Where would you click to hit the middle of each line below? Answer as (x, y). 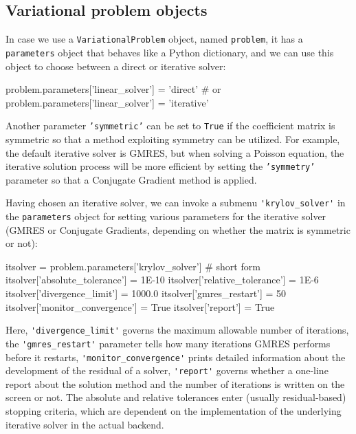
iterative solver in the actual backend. (85, 424)
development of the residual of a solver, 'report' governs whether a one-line (167, 370)
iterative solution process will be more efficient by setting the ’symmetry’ (160, 166)
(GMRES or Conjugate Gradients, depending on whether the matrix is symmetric (178, 229)
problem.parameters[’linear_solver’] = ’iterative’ (107, 102)
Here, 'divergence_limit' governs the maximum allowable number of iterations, (177, 330)
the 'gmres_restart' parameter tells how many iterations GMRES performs (168, 343)
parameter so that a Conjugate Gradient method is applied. (131, 179)
